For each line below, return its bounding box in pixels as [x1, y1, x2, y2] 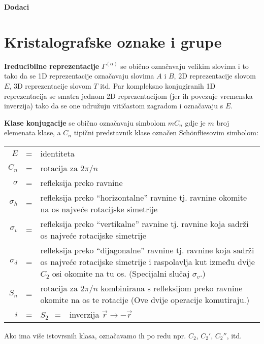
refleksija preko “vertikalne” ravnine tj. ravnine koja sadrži [40, 217, 249, 230]
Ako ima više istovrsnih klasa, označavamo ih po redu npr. [4, 330, 186, 340]
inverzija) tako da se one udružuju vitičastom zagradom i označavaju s [4, 100, 223, 111]
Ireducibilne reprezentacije [4, 60, 100, 71]
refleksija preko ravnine [40, 176, 123, 188]
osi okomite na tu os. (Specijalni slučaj [52, 267, 190, 279]
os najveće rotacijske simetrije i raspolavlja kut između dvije [40, 255, 255, 267]
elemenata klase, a [4, 127, 61, 138]
